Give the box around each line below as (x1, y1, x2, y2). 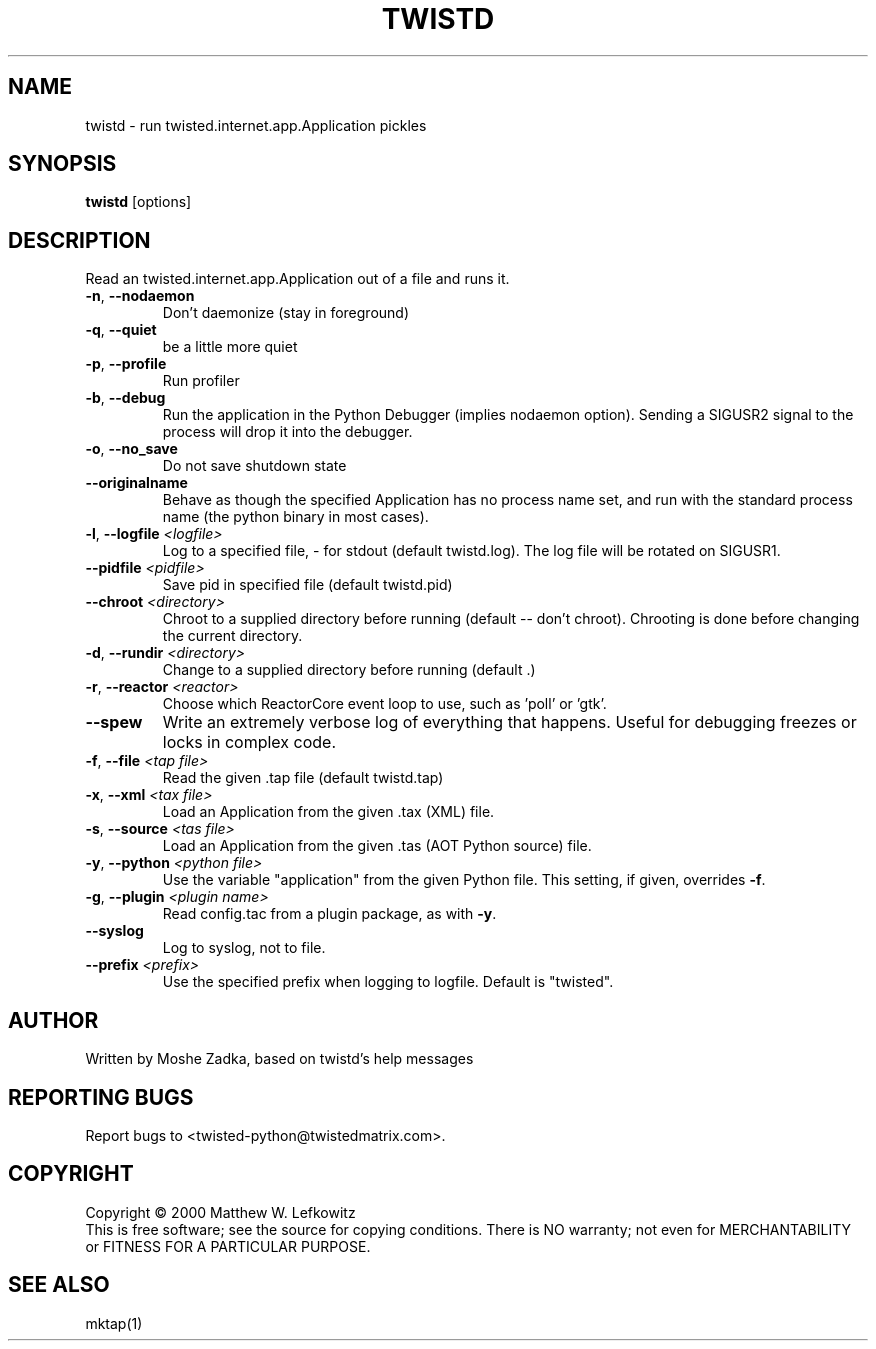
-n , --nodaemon (85, 287, 195, 305)
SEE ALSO (8, 1272, 110, 1298)
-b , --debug (85, 389, 166, 407)
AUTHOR (8, 1007, 99, 1033)
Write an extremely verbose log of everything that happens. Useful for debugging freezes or (162, 712, 857, 733)
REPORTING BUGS (8, 1084, 194, 1110)
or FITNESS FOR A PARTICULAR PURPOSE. (85, 1237, 371, 1255)
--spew (85, 712, 143, 733)
